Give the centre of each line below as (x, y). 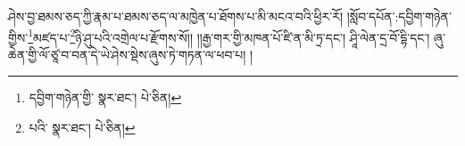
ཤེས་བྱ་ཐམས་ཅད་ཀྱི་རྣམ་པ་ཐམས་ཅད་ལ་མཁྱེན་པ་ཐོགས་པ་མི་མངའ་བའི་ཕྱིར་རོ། (175, 16)
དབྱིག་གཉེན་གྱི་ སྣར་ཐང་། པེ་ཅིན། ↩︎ (105, 97)
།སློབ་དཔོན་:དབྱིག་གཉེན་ (399, 16)
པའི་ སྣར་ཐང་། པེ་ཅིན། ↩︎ (82, 128)
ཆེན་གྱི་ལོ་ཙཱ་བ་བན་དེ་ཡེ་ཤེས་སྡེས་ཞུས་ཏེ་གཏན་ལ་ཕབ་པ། (127, 54)
